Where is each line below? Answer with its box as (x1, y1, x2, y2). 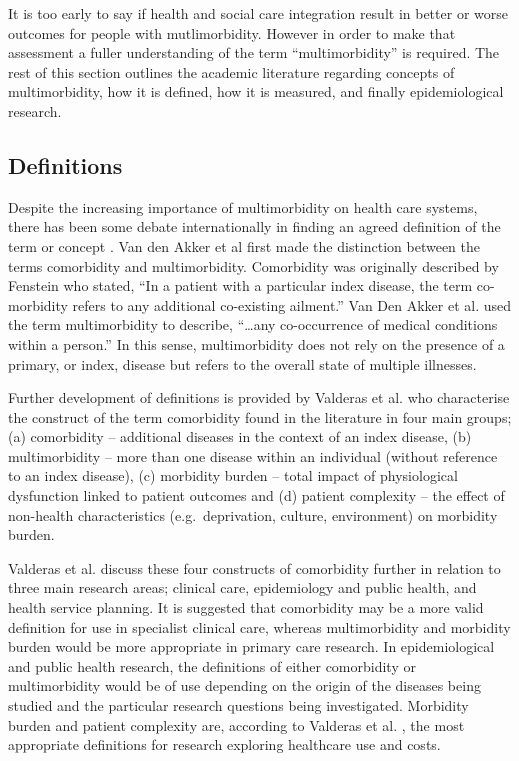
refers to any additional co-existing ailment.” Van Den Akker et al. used (72, 294, 512, 315)
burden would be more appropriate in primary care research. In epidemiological (8, 636, 495, 657)
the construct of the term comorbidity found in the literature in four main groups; (8, 406, 512, 427)
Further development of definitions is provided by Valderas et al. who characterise (8, 387, 510, 408)
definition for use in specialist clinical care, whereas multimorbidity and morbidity (8, 616, 511, 637)
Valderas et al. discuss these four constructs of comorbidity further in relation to (8, 557, 501, 578)
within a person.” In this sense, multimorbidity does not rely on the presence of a (8, 333, 505, 354)
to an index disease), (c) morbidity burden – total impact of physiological (8, 465, 458, 486)
